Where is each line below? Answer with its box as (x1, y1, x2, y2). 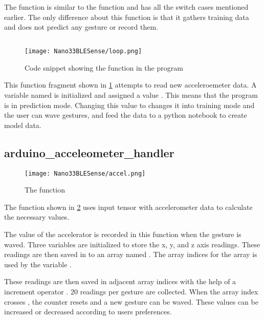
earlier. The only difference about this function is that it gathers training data (4, 11, 249, 22)
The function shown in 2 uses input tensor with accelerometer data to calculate (4, 201, 253, 212)
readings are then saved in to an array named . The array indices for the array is (4, 249, 257, 260)
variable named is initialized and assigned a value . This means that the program (4, 90, 258, 100)
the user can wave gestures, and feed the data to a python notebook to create (4, 110, 247, 120)
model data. (4, 119, 41, 130)
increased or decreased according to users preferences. (4, 306, 172, 317)
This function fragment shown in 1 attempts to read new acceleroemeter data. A (4, 79, 257, 90)
